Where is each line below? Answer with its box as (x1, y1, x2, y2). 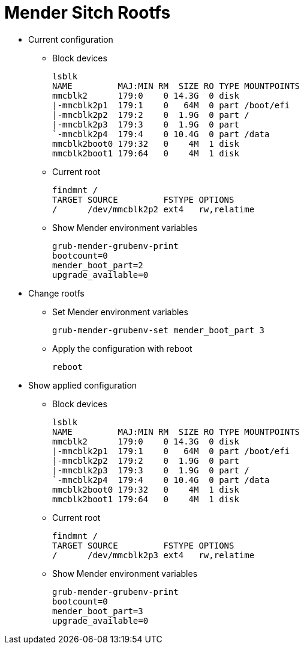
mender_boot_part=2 (52, 260, 143, 270)
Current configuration (28, 34, 113, 45)
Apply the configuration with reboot (52, 343, 192, 354)
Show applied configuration (28, 380, 137, 390)
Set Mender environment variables (52, 306, 188, 317)
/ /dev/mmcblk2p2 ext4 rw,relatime (52, 204, 255, 214)
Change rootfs (28, 288, 85, 298)
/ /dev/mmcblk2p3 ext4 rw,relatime (52, 550, 255, 560)
